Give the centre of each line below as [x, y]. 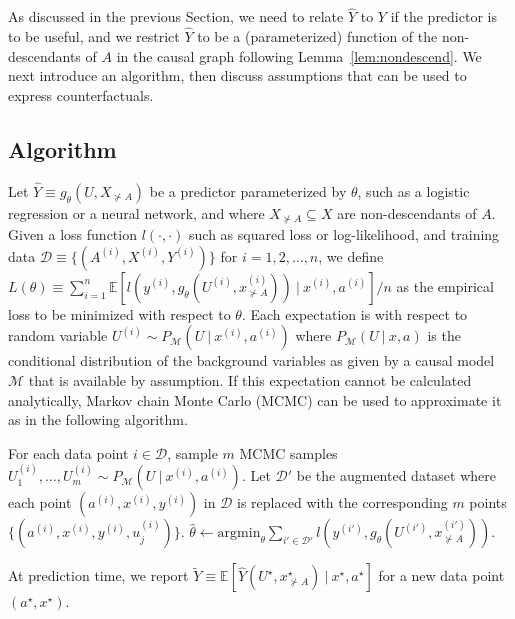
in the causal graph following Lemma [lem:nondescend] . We [299, 55]
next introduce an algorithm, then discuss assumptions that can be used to [237, 75]
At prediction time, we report [98, 575]
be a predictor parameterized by [248, 190]
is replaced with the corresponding [342, 502]
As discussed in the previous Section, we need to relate [176, 16]
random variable [58, 335]
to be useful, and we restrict [94, 36]
